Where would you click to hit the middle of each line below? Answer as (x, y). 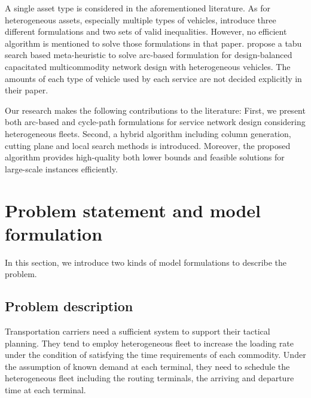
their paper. (27, 90)
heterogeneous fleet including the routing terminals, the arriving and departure (150, 378)
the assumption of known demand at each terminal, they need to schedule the (147, 366)
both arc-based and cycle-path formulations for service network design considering (155, 122)
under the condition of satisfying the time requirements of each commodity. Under (155, 355)
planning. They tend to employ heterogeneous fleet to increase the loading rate (149, 343)
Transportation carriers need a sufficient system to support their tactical (138, 331)
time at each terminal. (45, 389)
